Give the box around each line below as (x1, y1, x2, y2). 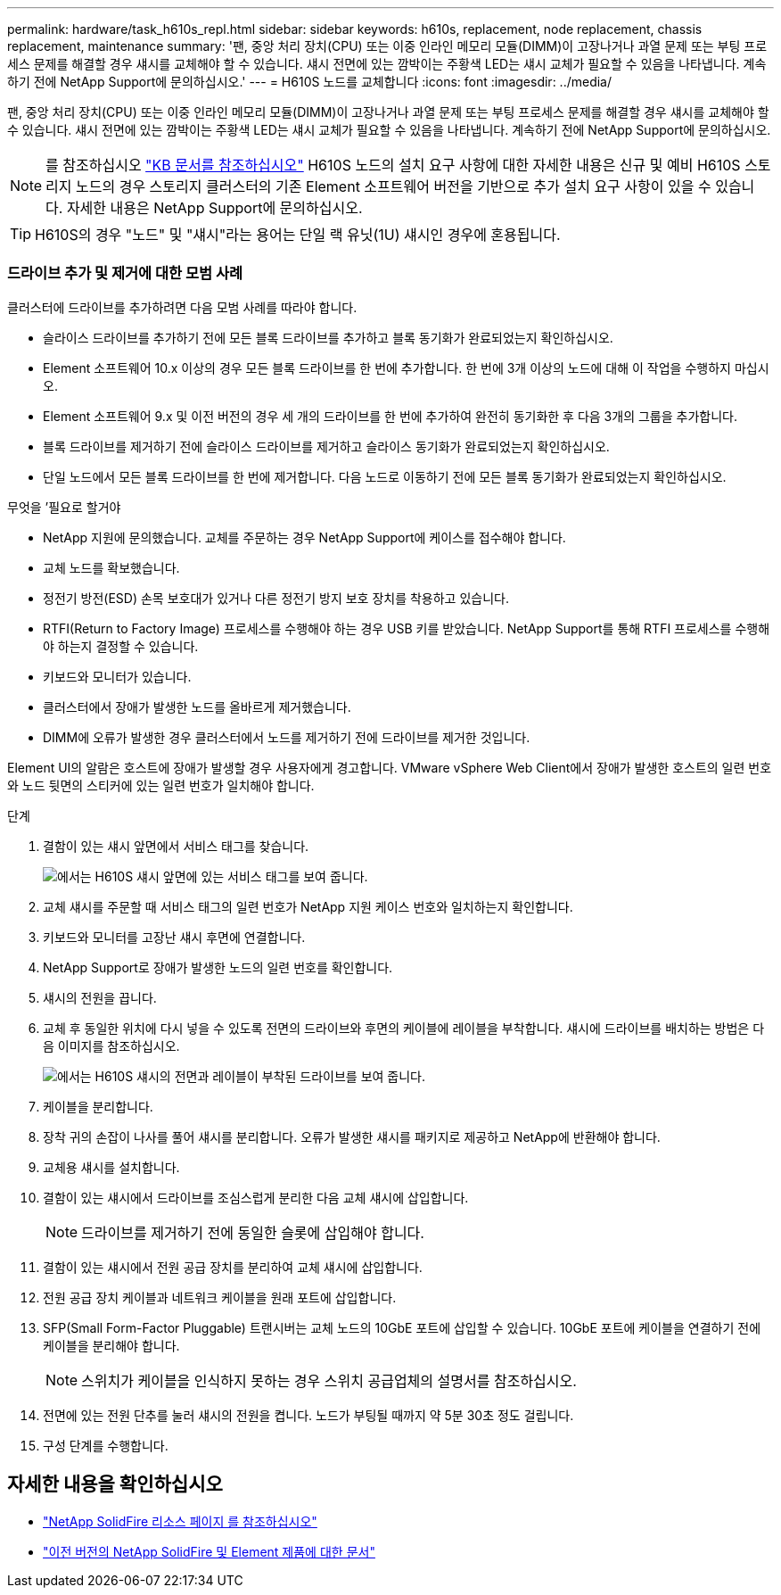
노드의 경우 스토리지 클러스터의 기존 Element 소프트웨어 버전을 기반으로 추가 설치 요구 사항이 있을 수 (76, 178, 711, 195)
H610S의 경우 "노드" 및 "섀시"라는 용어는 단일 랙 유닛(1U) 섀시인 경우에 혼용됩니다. (35, 226, 561, 244)
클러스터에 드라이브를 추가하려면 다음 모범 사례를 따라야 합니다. (7, 299, 358, 315)
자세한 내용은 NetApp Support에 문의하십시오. (66, 199, 363, 217)
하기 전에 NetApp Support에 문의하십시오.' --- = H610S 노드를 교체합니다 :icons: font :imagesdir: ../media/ (7, 74, 612, 89)
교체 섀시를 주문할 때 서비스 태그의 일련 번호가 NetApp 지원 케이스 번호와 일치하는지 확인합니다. (43, 898, 573, 914)
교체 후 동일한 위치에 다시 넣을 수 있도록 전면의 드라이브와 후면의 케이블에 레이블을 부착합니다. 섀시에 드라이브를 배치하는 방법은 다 (43, 1020, 765, 1036)
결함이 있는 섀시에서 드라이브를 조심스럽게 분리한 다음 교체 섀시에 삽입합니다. (43, 1189, 469, 1205)
